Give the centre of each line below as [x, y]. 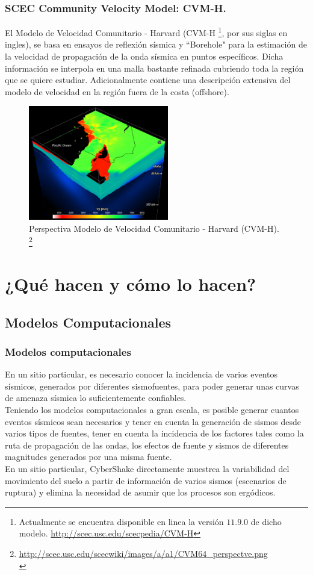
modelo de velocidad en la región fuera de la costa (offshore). [117, 91]
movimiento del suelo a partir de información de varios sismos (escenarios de [146, 480]
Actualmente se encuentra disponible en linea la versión [121, 521]
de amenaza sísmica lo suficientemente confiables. [96, 398]
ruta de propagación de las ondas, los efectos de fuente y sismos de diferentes [147, 445]
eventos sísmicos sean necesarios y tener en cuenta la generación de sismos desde [153, 421]
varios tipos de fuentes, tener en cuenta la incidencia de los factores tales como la [154, 433]
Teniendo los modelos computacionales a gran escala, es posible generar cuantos [152, 409]
